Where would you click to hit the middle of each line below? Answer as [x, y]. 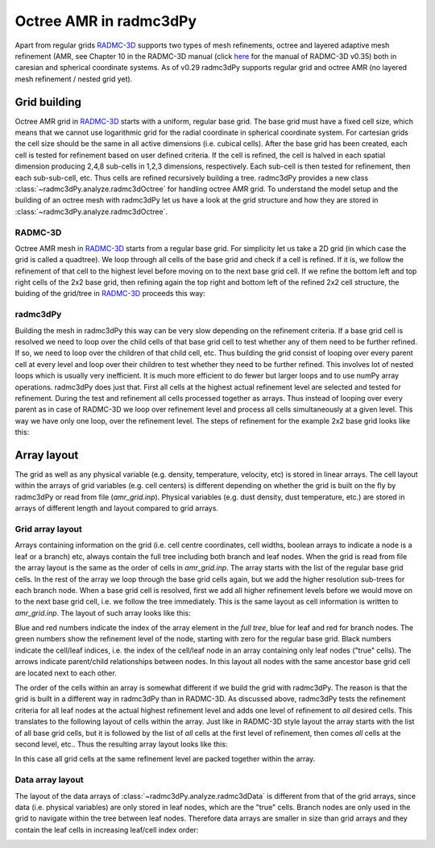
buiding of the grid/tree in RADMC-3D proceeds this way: [110, 294]
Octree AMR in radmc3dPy [106, 21]
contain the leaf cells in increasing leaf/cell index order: [107, 829]
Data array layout [49, 780]
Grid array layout [48, 528]
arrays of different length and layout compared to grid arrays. [117, 508]
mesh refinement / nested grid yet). [74, 79]
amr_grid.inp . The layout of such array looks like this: [103, 612]
